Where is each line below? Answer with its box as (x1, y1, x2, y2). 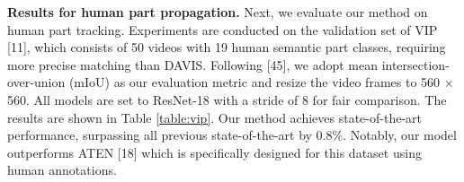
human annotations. (7, 160, 117, 179)
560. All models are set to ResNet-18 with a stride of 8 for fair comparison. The (7, 90, 447, 108)
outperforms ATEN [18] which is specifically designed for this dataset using (7, 143, 422, 161)
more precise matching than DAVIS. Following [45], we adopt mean (7, 55, 378, 74)
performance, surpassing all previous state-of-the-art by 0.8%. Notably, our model (7, 126, 457, 144)
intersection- (381, 55, 450, 74)
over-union (7, 73, 66, 91)
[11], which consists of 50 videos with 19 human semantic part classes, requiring (7, 38, 446, 56)
